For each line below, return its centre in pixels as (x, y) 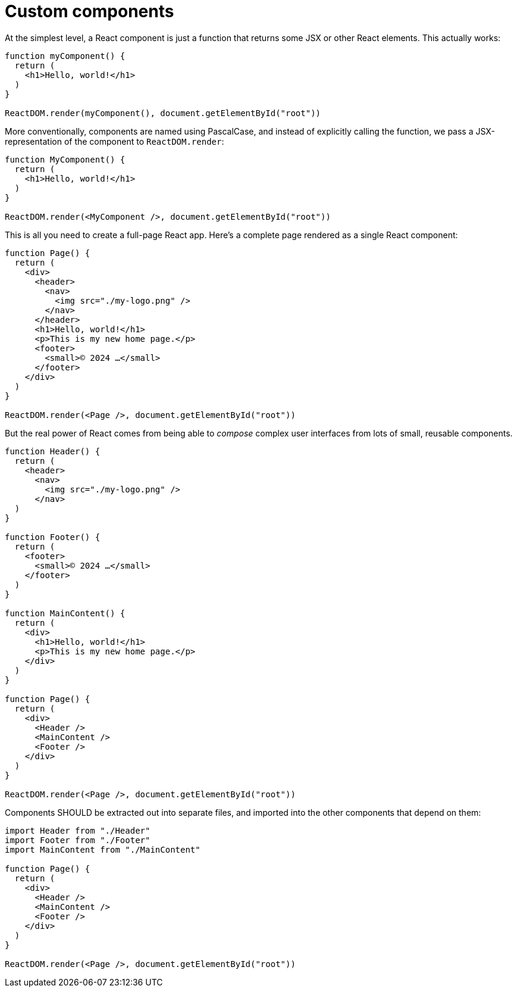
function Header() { (53, 451)
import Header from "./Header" (78, 830)
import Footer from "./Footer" (78, 840)
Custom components (90, 11)
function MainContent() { (65, 613)
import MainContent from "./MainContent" (103, 849)
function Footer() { (53, 537)
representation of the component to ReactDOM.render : (115, 141)
